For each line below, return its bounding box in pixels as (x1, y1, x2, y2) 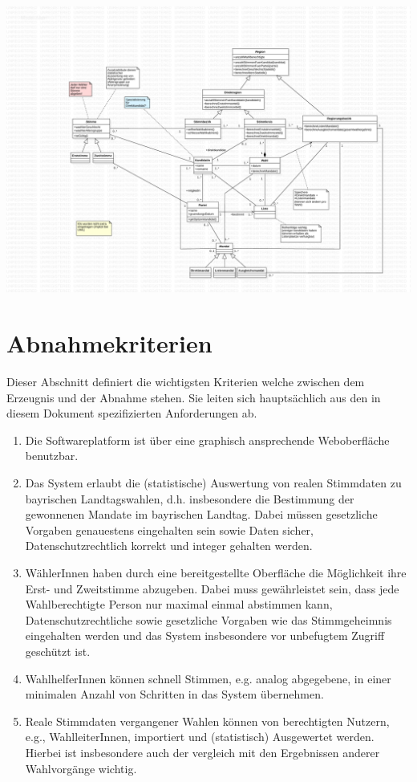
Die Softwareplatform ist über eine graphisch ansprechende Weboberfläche (25, 431, 390, 448)
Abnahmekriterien (6, 327, 213, 360)
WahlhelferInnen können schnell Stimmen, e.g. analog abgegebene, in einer (25, 670, 391, 686)
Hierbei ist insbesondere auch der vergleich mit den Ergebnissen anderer (25, 743, 380, 760)
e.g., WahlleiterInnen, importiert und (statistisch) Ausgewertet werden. (25, 728, 374, 745)
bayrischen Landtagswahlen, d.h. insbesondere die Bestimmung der (25, 490, 354, 507)
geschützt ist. (25, 642, 91, 659)
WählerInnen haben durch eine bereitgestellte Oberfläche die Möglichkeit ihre (25, 564, 407, 580)
